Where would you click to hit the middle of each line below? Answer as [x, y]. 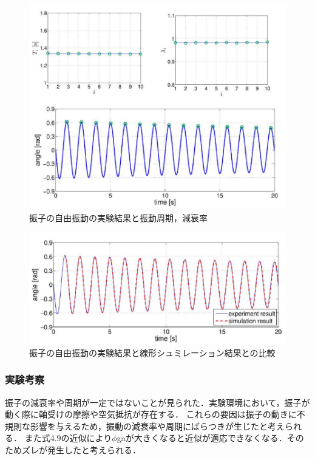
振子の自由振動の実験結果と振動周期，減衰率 [118, 217]
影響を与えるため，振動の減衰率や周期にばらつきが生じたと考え [157, 426]
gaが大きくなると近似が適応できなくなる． [202, 438]
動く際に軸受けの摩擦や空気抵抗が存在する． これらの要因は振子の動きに [151, 414]
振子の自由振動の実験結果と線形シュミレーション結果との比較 [152, 352]
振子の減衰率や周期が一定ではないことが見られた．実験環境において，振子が [157, 402]
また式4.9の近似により [68, 438]
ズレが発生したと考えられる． [81, 450]
